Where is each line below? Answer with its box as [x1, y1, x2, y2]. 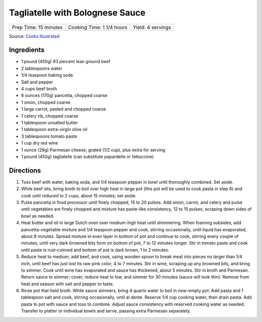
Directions [9, 166, 41, 175]
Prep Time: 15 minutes [12, 24, 63, 31]
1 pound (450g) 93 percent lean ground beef [21, 59, 111, 64]
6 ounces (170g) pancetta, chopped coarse [21, 93, 108, 98]
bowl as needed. [21, 213, 54, 219]
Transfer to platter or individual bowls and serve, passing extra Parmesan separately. [21, 308, 191, 314]
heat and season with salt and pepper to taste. [21, 281, 114, 287]
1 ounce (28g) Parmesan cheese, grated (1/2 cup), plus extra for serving [21, 147, 165, 153]
